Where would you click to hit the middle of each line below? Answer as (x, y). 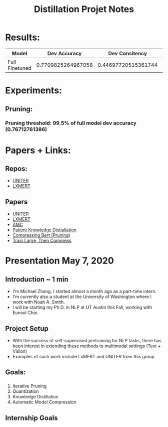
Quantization (25, 391)
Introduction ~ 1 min (37, 279)
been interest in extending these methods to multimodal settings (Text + (86, 346)
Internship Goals (31, 418)
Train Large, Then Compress (42, 241)
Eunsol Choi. (25, 313)
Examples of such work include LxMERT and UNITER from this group (83, 357)
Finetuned (19, 68)
